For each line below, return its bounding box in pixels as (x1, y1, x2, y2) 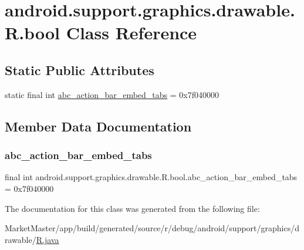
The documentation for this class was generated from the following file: (5, 202, 260, 214)
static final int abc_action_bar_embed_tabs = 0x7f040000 (5, 88, 219, 100)
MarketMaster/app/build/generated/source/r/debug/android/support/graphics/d (5, 222, 300, 234)
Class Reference (66, 21, 197, 45)
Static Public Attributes (5, 60, 154, 79)
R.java (36, 233, 59, 245)
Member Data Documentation (5, 117, 192, 135)
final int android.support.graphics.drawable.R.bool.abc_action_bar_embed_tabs (5, 171, 298, 183)
